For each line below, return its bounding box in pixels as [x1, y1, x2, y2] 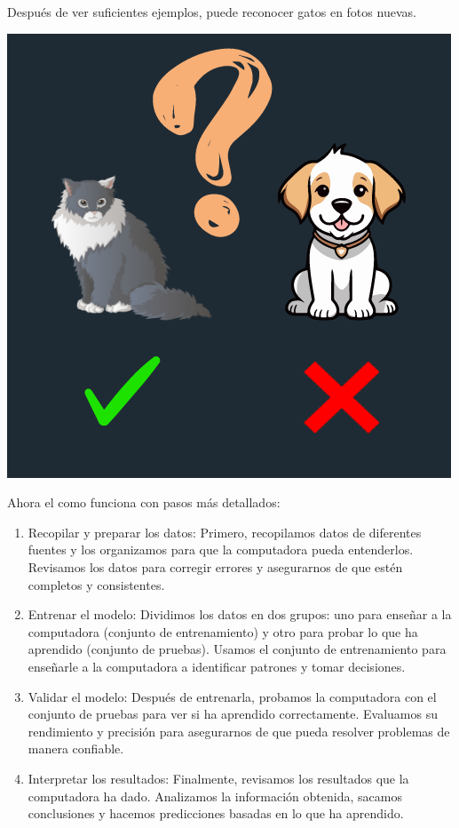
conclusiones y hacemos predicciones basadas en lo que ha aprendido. [28, 804, 404, 823]
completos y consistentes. [28, 575, 165, 593]
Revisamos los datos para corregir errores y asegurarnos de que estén [28, 557, 403, 576]
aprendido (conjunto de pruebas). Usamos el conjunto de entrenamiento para [28, 640, 447, 658]
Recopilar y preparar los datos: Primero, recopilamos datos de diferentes [28, 522, 422, 541]
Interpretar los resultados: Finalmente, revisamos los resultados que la [28, 768, 409, 787]
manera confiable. [28, 739, 124, 758]
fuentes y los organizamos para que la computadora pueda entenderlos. [28, 540, 414, 559]
